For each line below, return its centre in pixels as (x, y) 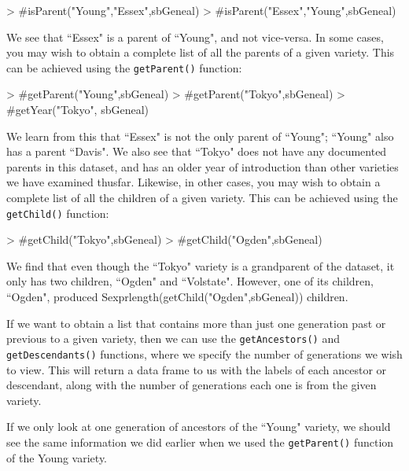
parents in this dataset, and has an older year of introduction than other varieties (203, 166)
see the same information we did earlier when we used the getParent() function (200, 442)
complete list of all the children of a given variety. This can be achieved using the (202, 197)
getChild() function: (58, 213)
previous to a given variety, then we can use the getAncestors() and (173, 339)
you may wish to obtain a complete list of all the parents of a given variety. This (201, 52)
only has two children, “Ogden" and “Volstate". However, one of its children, (190, 281)
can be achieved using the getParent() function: (124, 67)
